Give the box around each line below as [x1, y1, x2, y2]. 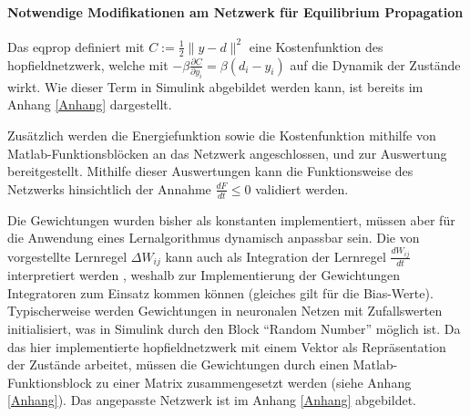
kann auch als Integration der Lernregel [165, 246, 386, 265]
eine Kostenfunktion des [249, 36, 383, 56]
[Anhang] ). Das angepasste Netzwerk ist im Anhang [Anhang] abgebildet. [7, 390, 416, 410]
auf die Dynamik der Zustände [290, 55, 461, 74]
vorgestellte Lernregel [7, 246, 128, 265]
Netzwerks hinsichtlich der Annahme [7, 179, 211, 198]
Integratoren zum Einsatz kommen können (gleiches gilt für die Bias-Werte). [7, 283, 434, 302]
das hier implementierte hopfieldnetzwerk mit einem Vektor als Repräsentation [7, 337, 446, 356]
